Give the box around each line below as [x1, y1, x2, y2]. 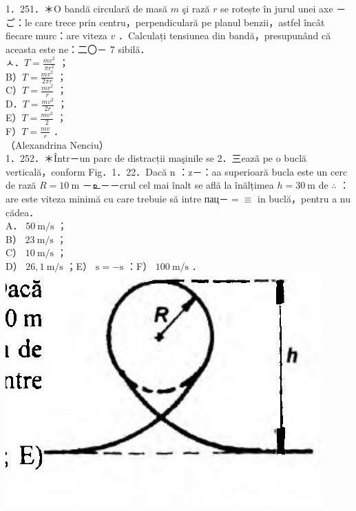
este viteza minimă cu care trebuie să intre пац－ [21, 191, 229, 206]
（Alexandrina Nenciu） [6, 137, 109, 152]
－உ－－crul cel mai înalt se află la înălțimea [82, 178, 274, 192]
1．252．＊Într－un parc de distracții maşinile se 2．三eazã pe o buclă [6, 151, 307, 165]
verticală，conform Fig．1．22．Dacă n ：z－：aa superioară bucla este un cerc [6, 164, 348, 178]
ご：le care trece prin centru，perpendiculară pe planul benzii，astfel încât [6, 14, 325, 29]
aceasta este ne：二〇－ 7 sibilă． [6, 41, 150, 56]
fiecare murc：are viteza [6, 28, 107, 43]
